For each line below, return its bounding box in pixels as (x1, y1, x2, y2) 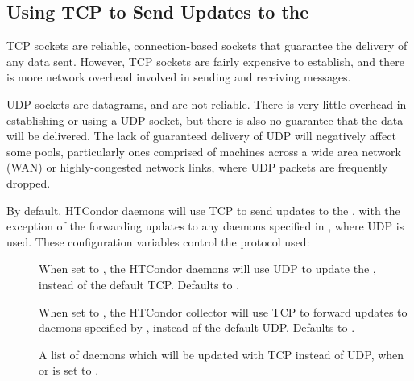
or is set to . (39, 362, 99, 379)
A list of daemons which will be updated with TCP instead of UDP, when (39, 346, 404, 362)
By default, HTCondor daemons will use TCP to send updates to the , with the (6, 201, 400, 218)
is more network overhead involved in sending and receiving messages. (6, 68, 351, 85)
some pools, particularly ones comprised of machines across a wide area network (6, 143, 401, 159)
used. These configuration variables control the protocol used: (6, 233, 310, 250)
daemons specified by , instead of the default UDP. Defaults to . (39, 319, 355, 336)
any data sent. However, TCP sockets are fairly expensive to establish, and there (6, 52, 404, 69)
